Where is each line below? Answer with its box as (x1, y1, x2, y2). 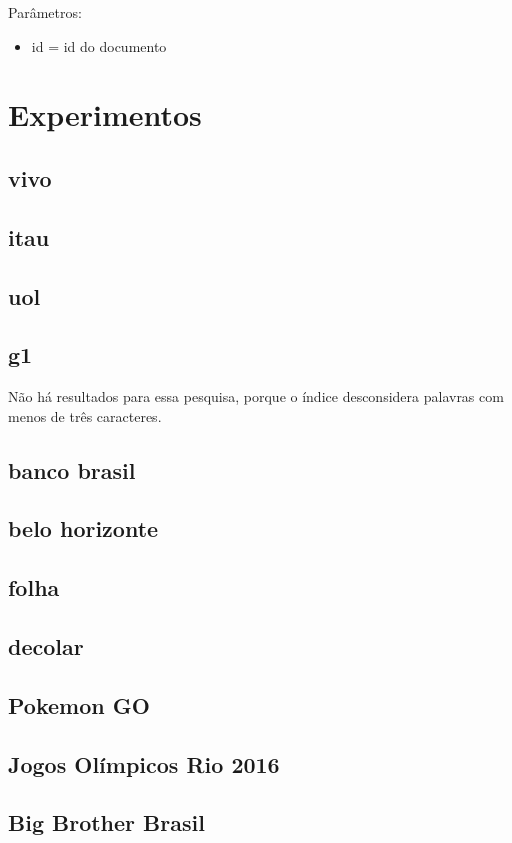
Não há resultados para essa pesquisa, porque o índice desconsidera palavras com (8, 386, 504, 407)
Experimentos (8, 94, 202, 135)
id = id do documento (31, 35, 167, 56)
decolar (8, 631, 84, 662)
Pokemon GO (8, 689, 150, 720)
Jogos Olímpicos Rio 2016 (8, 748, 280, 779)
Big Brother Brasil (8, 807, 205, 838)
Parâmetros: (8, 2, 82, 22)
